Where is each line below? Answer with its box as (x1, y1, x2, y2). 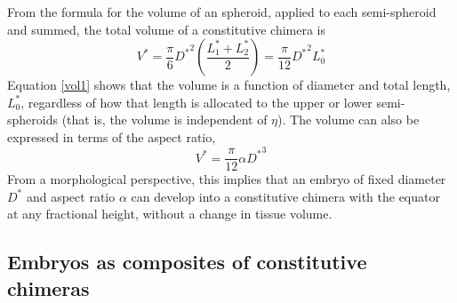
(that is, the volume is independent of (61, 110, 268, 129)
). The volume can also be (277, 110, 420, 129)
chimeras (7, 274, 90, 301)
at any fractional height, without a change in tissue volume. (7, 204, 333, 223)
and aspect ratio (26, 187, 116, 205)
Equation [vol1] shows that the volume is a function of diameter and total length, (7, 76, 451, 94)
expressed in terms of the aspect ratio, (7, 127, 216, 146)
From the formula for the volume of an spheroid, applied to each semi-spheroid (7, 3, 437, 20)
